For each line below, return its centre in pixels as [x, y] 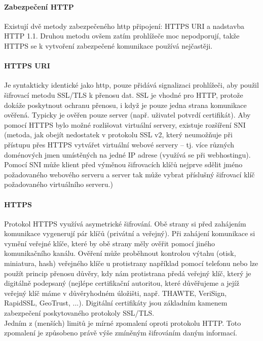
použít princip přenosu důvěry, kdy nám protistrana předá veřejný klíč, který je [128, 273]
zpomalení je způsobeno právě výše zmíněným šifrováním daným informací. [121, 333]
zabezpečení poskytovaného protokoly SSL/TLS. [79, 313]
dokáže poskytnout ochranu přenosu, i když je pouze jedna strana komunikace [125, 105]
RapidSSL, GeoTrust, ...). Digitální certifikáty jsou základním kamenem [116, 303]
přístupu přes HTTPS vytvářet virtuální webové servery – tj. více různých [119, 144]
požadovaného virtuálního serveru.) [59, 184]
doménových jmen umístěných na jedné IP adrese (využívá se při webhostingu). [127, 154]
